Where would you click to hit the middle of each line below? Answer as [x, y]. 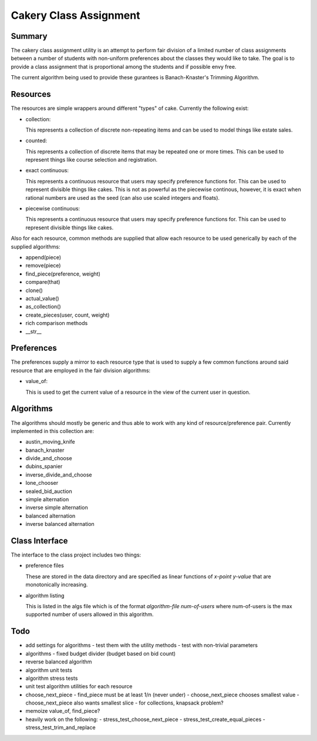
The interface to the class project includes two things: [76, 555]
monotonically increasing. [57, 585]
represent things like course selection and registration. [92, 160]
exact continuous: [47, 170]
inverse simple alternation [57, 508]
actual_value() [42, 298]
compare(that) [43, 282]
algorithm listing [45, 595]
